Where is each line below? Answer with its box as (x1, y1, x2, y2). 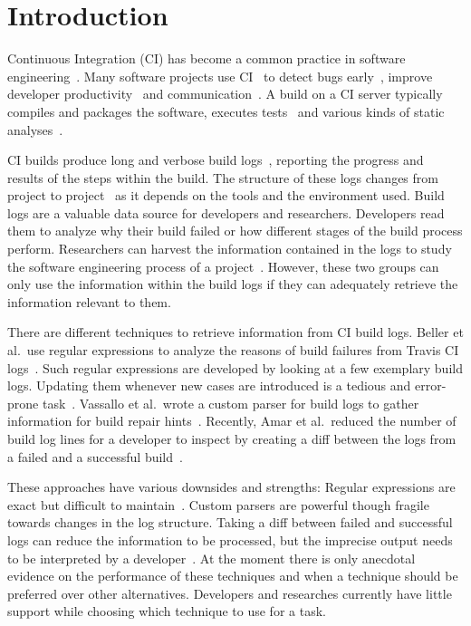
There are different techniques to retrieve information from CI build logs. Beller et (7, 323, 464, 342)
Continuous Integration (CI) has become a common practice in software (7, 49, 406, 68)
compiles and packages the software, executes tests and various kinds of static (7, 101, 445, 120)
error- (415, 376, 447, 395)
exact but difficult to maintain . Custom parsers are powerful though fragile (7, 495, 429, 514)
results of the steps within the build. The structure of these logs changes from (7, 168, 438, 187)
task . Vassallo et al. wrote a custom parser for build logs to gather (42, 393, 419, 412)
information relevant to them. (7, 292, 171, 311)
